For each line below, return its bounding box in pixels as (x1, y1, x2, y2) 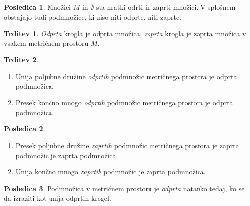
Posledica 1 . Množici (4, 2, 71, 12)
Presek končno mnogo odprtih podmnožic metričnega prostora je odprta (15, 97, 233, 108)
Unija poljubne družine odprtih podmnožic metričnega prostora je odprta (15, 71, 237, 81)
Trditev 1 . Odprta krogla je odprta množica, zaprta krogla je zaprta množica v (4, 28, 246, 39)
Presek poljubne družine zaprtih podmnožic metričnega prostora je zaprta (15, 140, 239, 150)
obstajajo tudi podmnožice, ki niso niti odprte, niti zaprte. (4, 11, 182, 22)
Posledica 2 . (4, 124, 45, 134)
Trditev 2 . (4, 54, 39, 65)
